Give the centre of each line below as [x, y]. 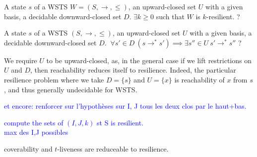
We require [21, 60]
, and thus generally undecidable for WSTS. [71, 89]
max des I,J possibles [36, 132]
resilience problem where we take [54, 79]
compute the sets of [34, 122]
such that [170, 16]
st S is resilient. [120, 122]
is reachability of [199, 79]
